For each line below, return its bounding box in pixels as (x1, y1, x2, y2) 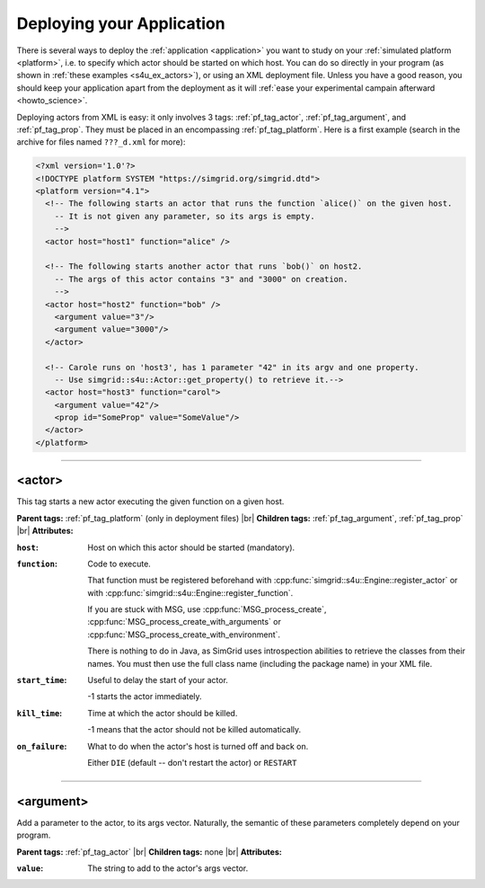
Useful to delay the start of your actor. (87, 675, 229, 686)
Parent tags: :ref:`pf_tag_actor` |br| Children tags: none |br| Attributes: (16, 846, 282, 857)
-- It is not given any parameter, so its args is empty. (54, 211, 315, 221)
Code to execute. (87, 558, 152, 569)
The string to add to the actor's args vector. (87, 863, 249, 874)
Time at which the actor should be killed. (87, 707, 238, 718)
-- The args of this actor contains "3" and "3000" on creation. (54, 274, 348, 284)
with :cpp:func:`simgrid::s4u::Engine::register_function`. (87, 587, 294, 598)
